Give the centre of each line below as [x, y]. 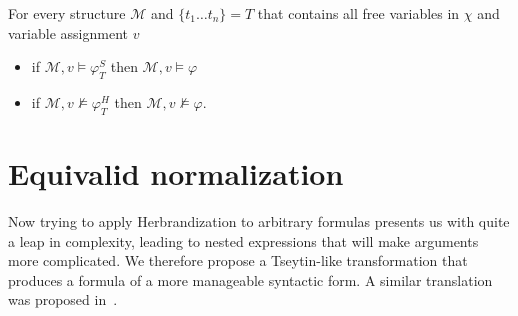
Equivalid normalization [176, 172]
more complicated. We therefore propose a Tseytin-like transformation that [238, 260]
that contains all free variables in [358, 13]
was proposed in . [63, 299]
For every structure [67, 13]
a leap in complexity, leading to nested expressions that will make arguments [243, 240]
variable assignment [68, 32]
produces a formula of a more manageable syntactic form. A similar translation [250, 279]
